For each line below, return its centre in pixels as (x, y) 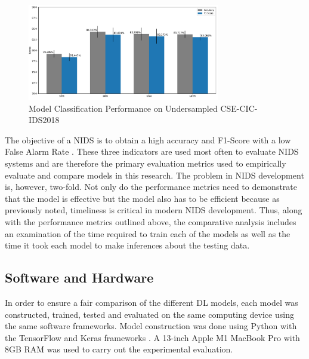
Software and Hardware (79, 277)
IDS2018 (44, 120)
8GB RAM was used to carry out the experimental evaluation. (119, 349)
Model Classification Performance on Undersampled (123, 108)
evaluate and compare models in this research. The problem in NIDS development (154, 175)
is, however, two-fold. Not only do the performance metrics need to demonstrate (151, 187)
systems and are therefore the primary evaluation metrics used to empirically (146, 163)
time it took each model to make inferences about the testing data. (127, 245)
